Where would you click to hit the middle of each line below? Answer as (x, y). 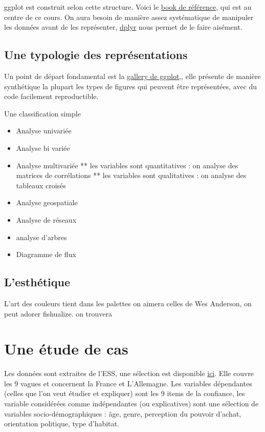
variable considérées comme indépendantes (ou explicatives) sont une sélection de (131, 403)
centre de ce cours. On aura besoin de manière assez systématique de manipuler (129, 17)
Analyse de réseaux (46, 219)
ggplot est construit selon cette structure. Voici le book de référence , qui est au (128, 7)
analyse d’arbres (41, 237)
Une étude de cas (66, 349)
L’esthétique (37, 282)
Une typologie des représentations (96, 55)
